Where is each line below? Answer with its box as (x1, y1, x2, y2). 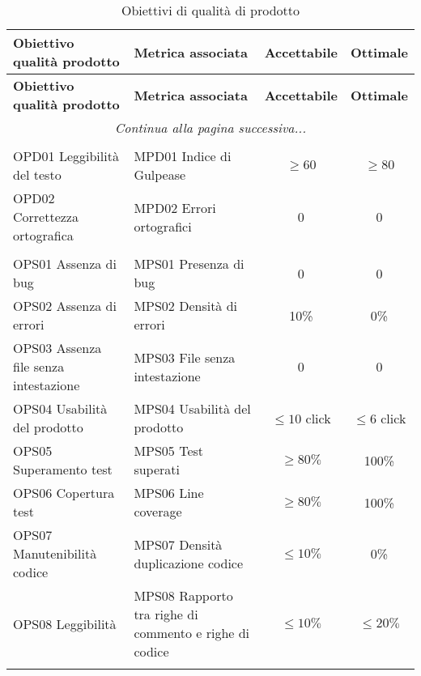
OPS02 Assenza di (13, 296, 117, 315)
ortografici (134, 216, 192, 236)
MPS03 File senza (134, 347, 236, 367)
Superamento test (13, 460, 113, 478)
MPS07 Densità (134, 534, 223, 554)
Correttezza (13, 207, 79, 226)
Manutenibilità (13, 544, 97, 563)
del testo (13, 165, 62, 184)
